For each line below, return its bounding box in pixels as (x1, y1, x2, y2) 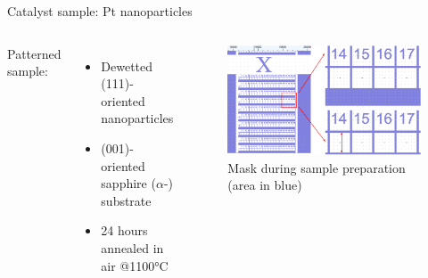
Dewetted (101, 56, 153, 75)
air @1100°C (101, 256, 169, 274)
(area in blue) (227, 176, 302, 194)
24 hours (101, 221, 148, 240)
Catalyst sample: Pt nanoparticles (7, 2, 193, 20)
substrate (101, 191, 152, 209)
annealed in (101, 238, 164, 257)
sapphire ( (101, 174, 156, 192)
